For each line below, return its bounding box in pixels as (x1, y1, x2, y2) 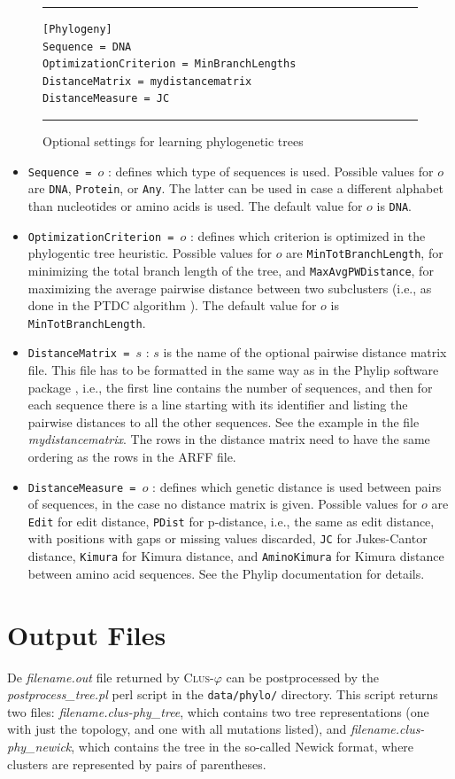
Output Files (7, 616, 166, 652)
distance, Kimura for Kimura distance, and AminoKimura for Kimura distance (27, 547, 444, 565)
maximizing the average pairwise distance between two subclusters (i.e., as (27, 278, 432, 297)
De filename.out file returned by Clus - (7, 667, 214, 686)
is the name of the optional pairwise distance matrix (163, 343, 447, 362)
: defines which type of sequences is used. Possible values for (108, 161, 434, 180)
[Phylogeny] (42, 23, 112, 35)
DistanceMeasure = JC (42, 92, 170, 105)
